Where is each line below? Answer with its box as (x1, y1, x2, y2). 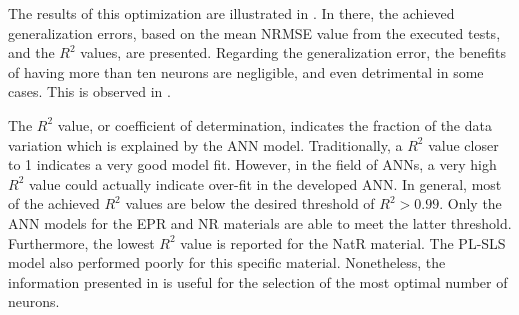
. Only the (439, 193, 502, 214)
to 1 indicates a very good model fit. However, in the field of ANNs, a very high (8, 154, 497, 175)
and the (8, 42, 55, 63)
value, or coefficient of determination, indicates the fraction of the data (57, 114, 492, 135)
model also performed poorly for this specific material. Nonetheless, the (8, 252, 446, 273)
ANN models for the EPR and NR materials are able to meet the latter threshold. (8, 212, 512, 233)
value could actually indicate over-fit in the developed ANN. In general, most (28, 173, 502, 194)
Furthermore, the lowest (8, 232, 155, 253)
